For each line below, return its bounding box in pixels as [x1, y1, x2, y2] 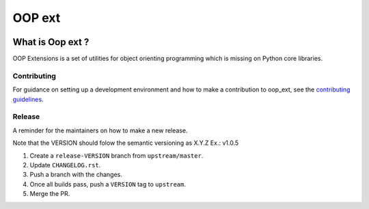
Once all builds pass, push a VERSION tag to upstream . [29, 180, 187, 188]
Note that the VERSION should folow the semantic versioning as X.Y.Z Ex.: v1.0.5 [12, 139, 239, 147]
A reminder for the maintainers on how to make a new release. [12, 126, 188, 135]
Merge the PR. [29, 190, 70, 198]
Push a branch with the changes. [29, 171, 122, 179]
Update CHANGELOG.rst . [29, 161, 101, 169]
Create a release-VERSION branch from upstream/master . [29, 151, 204, 160]
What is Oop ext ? [12, 36, 90, 48]
